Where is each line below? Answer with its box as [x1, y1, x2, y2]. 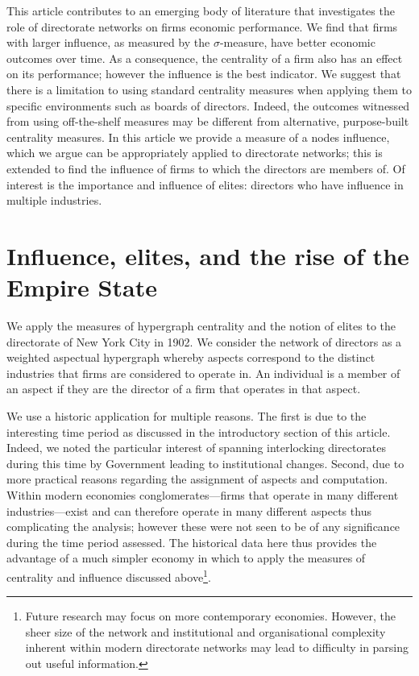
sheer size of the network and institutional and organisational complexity [25, 623, 386, 640]
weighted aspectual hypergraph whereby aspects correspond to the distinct [6, 349, 375, 366]
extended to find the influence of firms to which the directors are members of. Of [6, 160, 405, 176]
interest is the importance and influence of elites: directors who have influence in [6, 176, 404, 193]
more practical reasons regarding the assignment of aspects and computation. [6, 471, 388, 487]
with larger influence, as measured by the [6, 34, 210, 51]
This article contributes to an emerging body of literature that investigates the [6, 2, 395, 19]
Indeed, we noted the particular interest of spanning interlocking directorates [6, 439, 387, 456]
